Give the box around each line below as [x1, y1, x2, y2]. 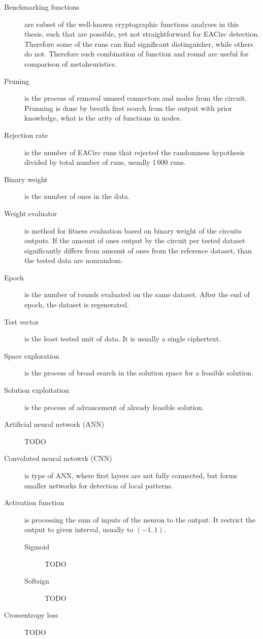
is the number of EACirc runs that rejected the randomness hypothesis [24, 147, 245, 157]
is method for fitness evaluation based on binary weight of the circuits [24, 225, 242, 236]
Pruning [4, 75, 29, 86]
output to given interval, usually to [24, 524, 134, 535]
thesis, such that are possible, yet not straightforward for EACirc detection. [24, 28, 259, 39]
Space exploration [4, 350, 59, 361]
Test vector [4, 316, 39, 327]
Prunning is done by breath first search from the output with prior [24, 102, 233, 113]
